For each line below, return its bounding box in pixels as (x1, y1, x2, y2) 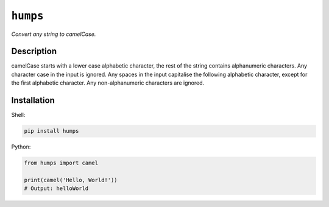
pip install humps (24, 128, 79, 135)
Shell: (11, 111, 26, 119)
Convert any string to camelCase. (11, 30, 96, 38)
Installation (11, 95, 55, 106)
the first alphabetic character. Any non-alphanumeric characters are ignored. (11, 79, 205, 86)
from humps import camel (24, 160, 99, 167)
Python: (11, 143, 31, 150)
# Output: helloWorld (24, 185, 89, 192)
